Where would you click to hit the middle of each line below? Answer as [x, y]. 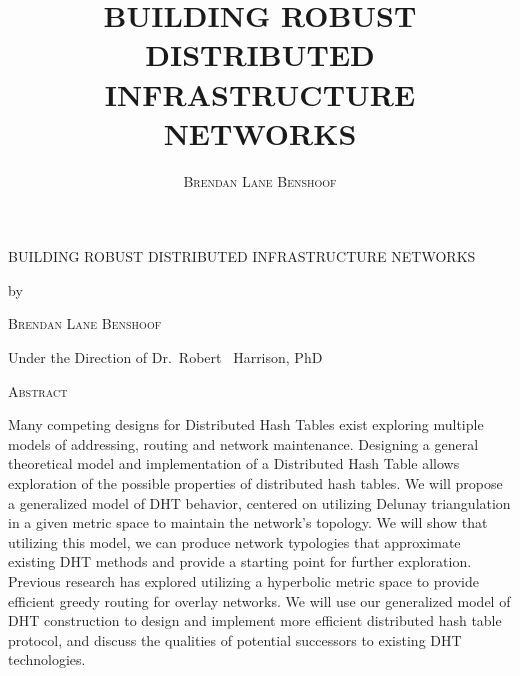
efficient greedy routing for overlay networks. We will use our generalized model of [259, 600]
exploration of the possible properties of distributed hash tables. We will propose [255, 483]
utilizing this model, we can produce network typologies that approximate [234, 541]
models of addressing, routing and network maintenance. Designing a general [243, 443]
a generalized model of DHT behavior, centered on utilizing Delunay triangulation [259, 502]
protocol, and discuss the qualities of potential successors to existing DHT [235, 639]
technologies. [47, 659]
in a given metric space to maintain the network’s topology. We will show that [248, 522]
